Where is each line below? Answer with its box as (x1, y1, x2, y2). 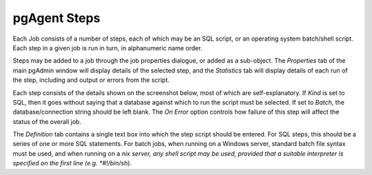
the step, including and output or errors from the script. (12, 76, 170, 84)
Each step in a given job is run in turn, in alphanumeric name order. (12, 43, 203, 52)
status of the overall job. (12, 117, 82, 125)
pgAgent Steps (12, 10, 101, 25)
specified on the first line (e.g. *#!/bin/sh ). (12, 159, 132, 167)
